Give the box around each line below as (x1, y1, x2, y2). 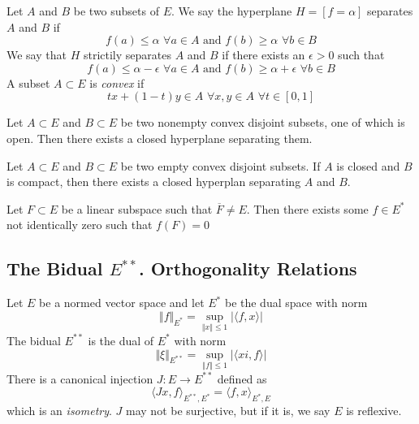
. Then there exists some (246, 200, 369, 217)
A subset (6, 74, 50, 91)
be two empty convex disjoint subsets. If (120, 157, 321, 174)
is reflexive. (346, 402, 402, 419)
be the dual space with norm (224, 294, 368, 311)
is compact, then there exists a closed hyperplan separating (6, 173, 301, 190)
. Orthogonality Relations (138, 256, 357, 281)
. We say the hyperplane (171, 2, 292, 19)
